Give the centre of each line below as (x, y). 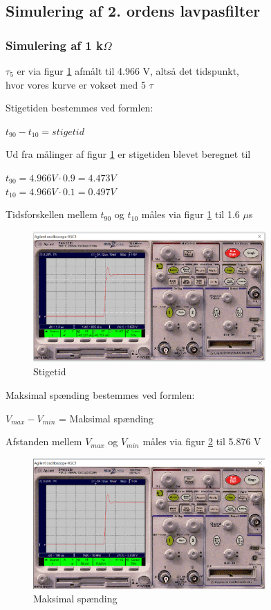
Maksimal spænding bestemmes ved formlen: (100, 394)
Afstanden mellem (44, 441)
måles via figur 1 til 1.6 (190, 214)
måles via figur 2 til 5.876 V (202, 441)
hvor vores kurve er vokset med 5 (76, 84)
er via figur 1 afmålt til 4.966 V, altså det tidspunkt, (128, 71)
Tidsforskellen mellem (52, 214)
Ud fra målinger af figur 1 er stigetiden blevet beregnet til (128, 154)
